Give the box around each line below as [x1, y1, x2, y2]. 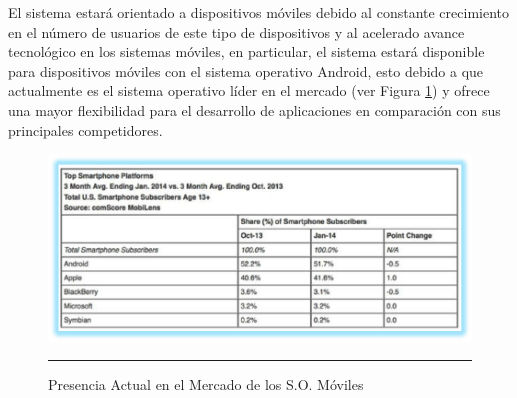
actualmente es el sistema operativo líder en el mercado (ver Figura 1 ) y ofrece [8, 80, 490, 101]
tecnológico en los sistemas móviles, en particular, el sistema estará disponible [8, 41, 485, 62]
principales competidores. [8, 119, 163, 140]
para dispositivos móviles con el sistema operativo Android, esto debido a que [8, 60, 484, 81]
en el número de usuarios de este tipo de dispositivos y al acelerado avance [8, 21, 465, 42]
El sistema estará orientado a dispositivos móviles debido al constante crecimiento [8, 2, 509, 22]
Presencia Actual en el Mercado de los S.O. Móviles [48, 374, 364, 395]
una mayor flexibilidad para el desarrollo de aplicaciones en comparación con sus [8, 99, 501, 120]
